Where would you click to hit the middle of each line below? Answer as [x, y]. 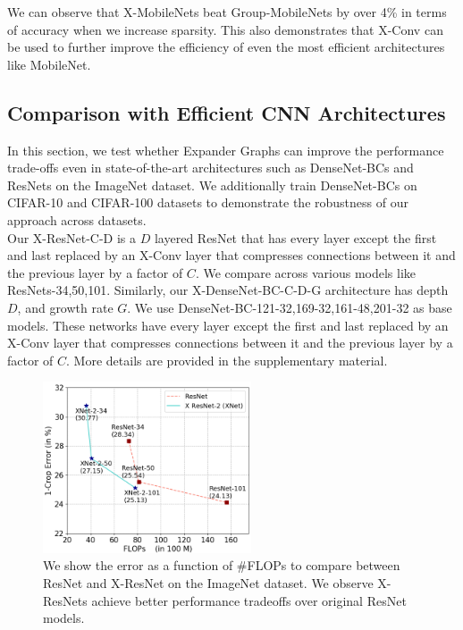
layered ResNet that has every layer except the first [295, 237]
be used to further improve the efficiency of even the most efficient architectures [226, 47]
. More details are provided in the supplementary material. [227, 360]
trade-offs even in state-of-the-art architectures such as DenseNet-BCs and [210, 168]
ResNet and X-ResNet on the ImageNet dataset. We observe [208, 582]
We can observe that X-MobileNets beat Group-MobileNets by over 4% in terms [227, 12]
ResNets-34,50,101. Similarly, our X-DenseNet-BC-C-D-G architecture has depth [228, 290]
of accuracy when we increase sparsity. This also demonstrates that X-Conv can [225, 29]
